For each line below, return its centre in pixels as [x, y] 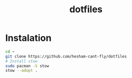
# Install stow [21, 61]
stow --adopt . [21, 71]
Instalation [28, 38]
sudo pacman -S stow [27, 66]
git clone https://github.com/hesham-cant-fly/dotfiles [66, 56]
